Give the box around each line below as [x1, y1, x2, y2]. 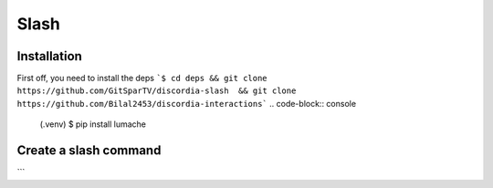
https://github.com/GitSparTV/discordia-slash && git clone [16, 86, 297, 96]
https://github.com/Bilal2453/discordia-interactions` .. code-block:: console [16, 98, 356, 109]
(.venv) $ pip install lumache [39, 119, 146, 130]
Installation [16, 48, 82, 64]
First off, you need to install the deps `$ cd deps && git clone [16, 73, 268, 84]
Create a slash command [16, 142, 162, 159]
